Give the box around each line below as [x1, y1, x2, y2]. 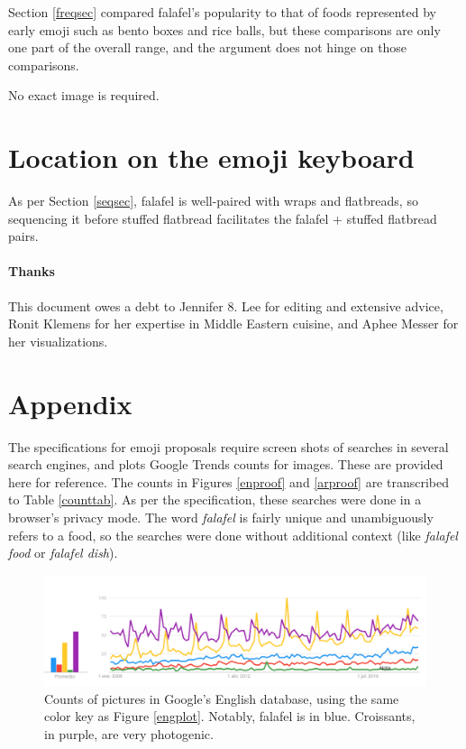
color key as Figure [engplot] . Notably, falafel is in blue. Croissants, [44, 707, 416, 726]
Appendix [8, 384, 132, 421]
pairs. [8, 227, 39, 245]
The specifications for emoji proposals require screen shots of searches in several [8, 437, 449, 456]
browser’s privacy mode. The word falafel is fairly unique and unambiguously [8, 507, 434, 526]
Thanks [8, 262, 55, 281]
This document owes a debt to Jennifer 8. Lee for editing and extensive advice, [8, 296, 443, 315]
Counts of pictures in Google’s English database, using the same [44, 689, 399, 707]
